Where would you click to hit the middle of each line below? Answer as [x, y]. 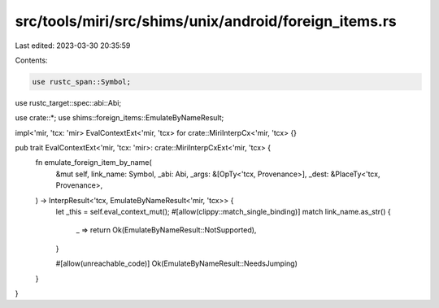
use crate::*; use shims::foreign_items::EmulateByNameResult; [120, 118]
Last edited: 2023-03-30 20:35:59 [73, 46]
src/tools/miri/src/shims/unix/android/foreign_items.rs [206, 21]
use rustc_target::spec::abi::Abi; [68, 102]
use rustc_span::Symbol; [82, 82]
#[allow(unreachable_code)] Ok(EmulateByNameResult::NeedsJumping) [177, 263]
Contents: [31, 60]
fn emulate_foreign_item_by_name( [93, 163]
